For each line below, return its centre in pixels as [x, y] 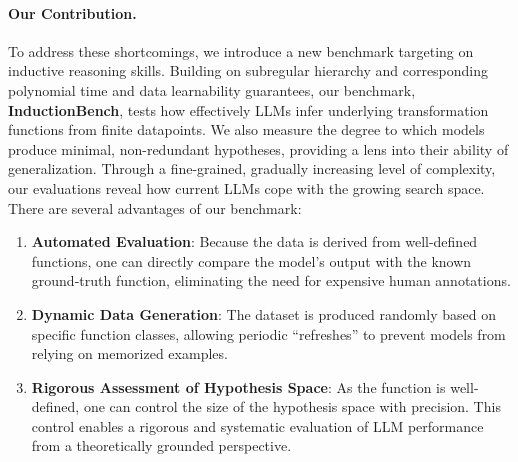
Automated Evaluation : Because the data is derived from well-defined [254, 241]
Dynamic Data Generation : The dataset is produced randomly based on [263, 313]
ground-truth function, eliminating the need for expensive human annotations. [271, 280]
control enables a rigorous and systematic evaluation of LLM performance [257, 425]
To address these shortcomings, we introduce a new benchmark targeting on [241, 50]
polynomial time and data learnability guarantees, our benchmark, [212, 89]
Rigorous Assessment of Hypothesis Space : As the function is [238, 386]
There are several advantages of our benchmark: [155, 207]
